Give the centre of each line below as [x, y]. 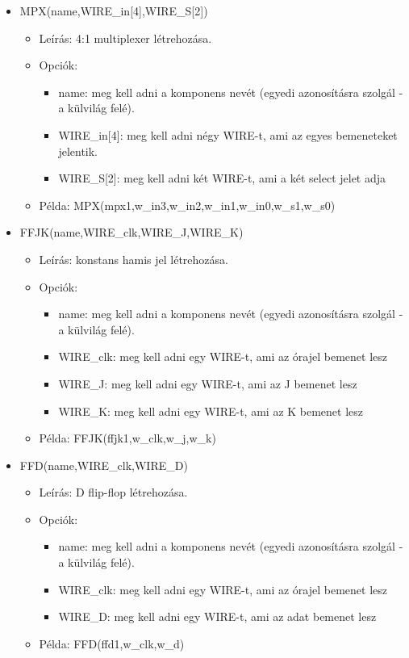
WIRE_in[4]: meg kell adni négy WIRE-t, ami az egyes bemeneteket [228, 134]
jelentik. [78, 151]
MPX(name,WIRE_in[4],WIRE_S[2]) [114, 10]
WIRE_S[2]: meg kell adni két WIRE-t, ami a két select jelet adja [222, 178]
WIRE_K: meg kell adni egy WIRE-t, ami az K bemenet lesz [211, 411]
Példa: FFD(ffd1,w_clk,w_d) [112, 643]
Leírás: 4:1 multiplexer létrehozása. [125, 38]
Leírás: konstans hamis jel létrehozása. [134, 259]
